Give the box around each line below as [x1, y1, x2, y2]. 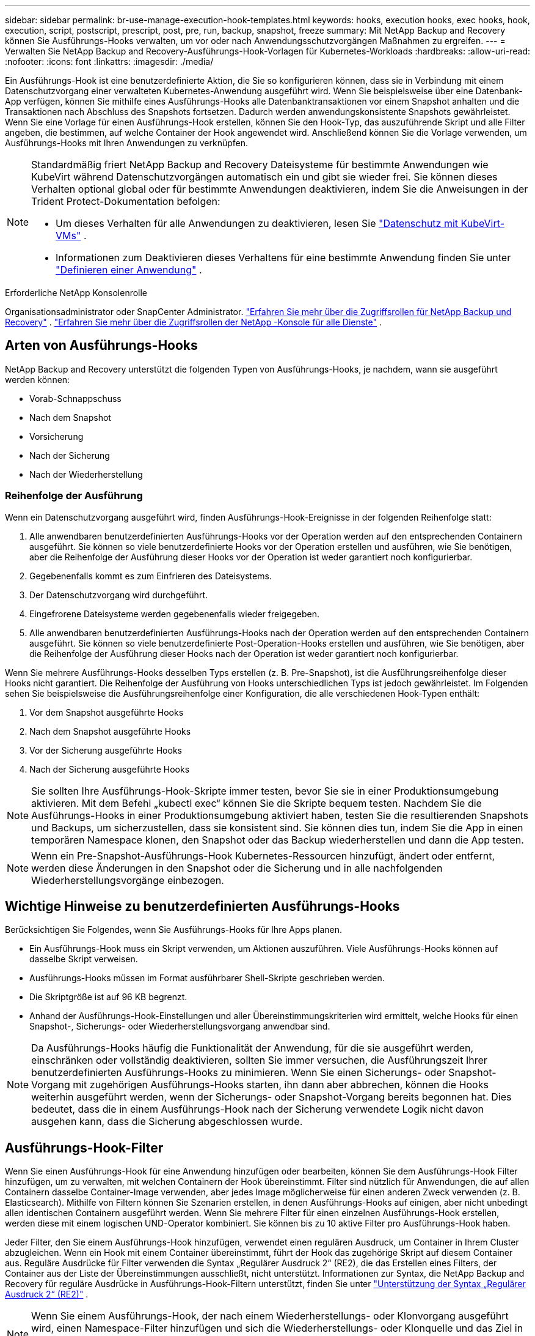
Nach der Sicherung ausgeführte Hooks [29, 763, 190, 774]
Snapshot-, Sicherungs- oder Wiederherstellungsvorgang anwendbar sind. [29, 1021, 330, 1032]
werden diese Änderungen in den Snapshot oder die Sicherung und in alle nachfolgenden [31, 861, 443, 874]
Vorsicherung [29, 431, 84, 442]
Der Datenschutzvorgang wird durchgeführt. [29, 589, 208, 600]
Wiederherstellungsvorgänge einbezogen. [31, 874, 224, 886]
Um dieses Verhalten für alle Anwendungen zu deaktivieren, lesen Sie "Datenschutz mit [56, 217, 459, 229]
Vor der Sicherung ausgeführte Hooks [29, 744, 182, 755]
